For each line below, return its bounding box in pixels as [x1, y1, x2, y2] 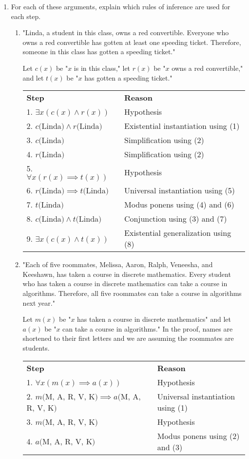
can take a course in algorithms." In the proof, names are [62, 323, 233, 334]
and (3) [157, 441, 183, 453]
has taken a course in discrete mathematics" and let [77, 314, 231, 324]
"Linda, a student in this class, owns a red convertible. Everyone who [22, 27, 229, 38]
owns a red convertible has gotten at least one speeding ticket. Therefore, [22, 37, 241, 47]
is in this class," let [74, 63, 131, 73]
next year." [22, 297, 55, 308]
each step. [11, 11, 41, 21]
